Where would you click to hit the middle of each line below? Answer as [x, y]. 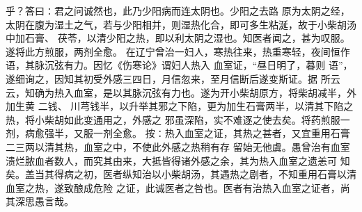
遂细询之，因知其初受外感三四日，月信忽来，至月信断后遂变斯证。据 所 [168, 78]
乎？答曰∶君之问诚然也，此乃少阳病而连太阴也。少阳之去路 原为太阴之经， [178, 10]
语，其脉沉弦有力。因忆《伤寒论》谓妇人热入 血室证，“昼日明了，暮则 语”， [179, 65]
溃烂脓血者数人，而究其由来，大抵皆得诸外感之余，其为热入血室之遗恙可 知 [178, 160]
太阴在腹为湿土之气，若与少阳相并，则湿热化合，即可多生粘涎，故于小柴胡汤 [181, 24]
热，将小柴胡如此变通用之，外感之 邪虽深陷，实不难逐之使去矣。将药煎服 [173, 119]
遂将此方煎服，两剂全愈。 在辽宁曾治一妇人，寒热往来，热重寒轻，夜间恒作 [178, 51]
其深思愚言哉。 [40, 201]
